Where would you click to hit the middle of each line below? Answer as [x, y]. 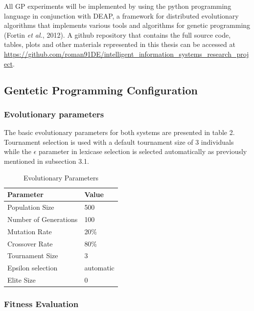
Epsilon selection [33, 268]
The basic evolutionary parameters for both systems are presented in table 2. [119, 132]
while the [18, 151]
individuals [217, 142]
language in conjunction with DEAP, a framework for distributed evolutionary [121, 15]
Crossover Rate [30, 243]
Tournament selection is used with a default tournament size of [99, 142]
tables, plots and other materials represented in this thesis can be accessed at [120, 44]
